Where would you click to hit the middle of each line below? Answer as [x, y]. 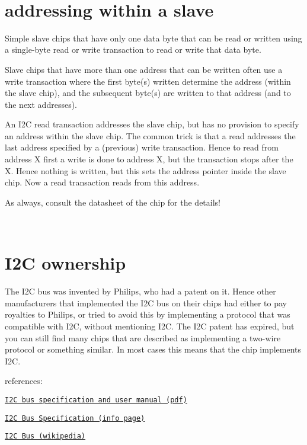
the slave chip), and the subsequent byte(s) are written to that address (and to [148, 93]
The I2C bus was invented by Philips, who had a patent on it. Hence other [140, 291]
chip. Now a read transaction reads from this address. [102, 182]
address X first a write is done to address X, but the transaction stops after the [149, 159]
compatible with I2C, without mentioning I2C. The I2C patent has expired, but [150, 326]
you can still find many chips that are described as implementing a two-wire [143, 337]
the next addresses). [41, 104]
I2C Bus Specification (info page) [75, 418]
